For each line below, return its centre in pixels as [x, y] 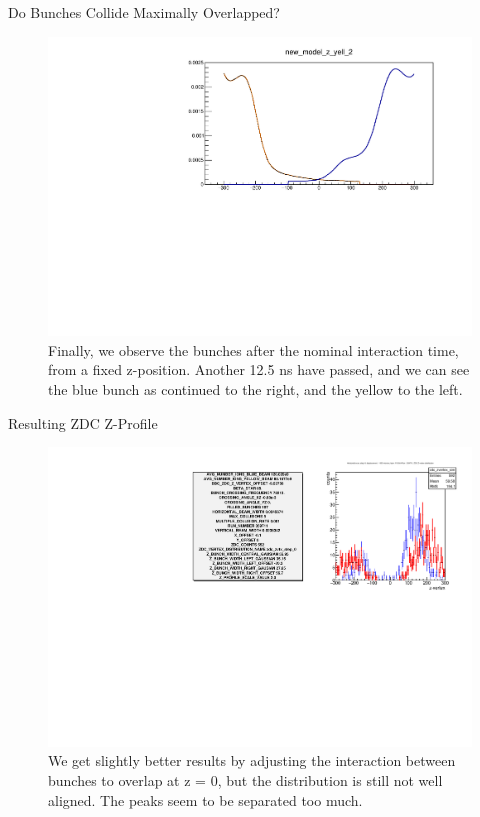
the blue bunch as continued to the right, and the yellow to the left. [255, 389]
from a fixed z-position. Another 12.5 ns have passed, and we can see [259, 369]
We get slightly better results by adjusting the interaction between [252, 760]
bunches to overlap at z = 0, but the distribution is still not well [245, 780]
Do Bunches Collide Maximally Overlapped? [144, 12]
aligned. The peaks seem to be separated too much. [205, 799]
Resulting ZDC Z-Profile [83, 422]
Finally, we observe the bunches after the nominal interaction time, [253, 349]
